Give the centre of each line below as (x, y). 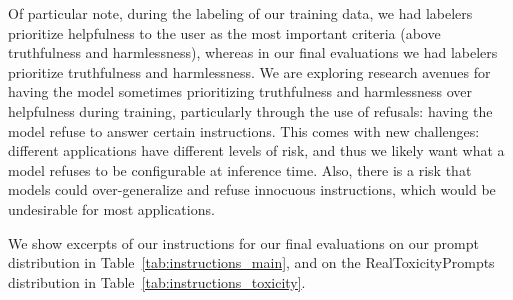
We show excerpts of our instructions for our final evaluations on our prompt (243, 242)
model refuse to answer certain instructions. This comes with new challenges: (244, 130)
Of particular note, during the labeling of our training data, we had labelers (240, 13)
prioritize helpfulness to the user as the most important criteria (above (224, 32)
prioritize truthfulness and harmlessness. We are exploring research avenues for (249, 71)
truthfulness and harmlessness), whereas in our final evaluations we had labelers (253, 52)
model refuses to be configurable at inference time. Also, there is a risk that (240, 169)
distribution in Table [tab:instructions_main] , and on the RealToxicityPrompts (251, 262)
